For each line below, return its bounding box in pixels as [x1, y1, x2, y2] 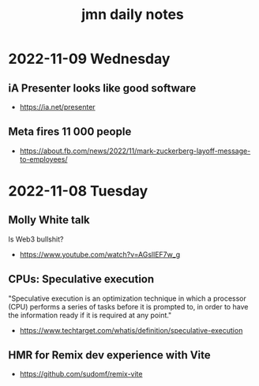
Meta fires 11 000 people [8, 125, 132, 139]
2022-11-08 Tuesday [8, 182, 148, 200]
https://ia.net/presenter [19, 103, 96, 111]
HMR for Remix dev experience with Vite [8, 349, 211, 362]
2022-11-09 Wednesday [8, 50, 171, 68]
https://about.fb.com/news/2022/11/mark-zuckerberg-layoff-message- [19, 146, 251, 156]
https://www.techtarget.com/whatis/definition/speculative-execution [19, 325, 243, 335]
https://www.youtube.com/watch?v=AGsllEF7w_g [19, 249, 181, 259]
